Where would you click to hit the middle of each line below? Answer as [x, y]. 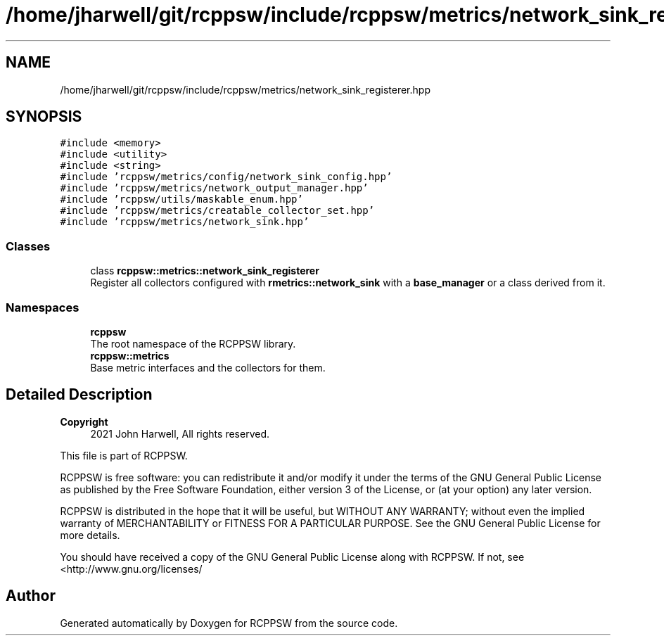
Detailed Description [79, 395]
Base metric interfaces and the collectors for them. [208, 367]
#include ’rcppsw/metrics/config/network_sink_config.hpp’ [226, 177]
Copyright [84, 421]
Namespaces [43, 307]
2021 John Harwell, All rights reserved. [180, 433]
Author [31, 596]
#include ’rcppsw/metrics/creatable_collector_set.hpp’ [217, 211]
